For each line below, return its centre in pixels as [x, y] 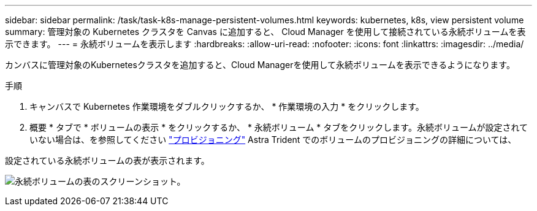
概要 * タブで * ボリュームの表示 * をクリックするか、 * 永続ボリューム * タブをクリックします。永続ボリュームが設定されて [279, 127]
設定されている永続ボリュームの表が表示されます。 [107, 160]
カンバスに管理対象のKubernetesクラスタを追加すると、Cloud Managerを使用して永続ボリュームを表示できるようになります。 [260, 65]
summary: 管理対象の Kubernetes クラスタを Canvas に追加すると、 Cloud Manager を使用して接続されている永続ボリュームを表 [265, 32]
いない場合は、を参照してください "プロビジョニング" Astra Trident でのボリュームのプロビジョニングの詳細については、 [273, 140]
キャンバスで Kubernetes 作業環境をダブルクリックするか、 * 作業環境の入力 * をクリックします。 [227, 106]
